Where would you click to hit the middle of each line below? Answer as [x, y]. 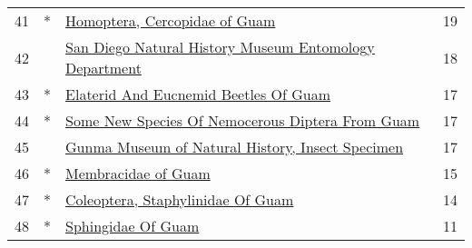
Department [103, 68]
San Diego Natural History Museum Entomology [220, 47]
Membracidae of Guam [138, 173]
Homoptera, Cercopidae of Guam [171, 20]
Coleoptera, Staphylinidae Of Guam [180, 199]
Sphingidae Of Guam [133, 226]
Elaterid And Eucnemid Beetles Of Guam [198, 94]
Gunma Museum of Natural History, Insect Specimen [235, 147]
